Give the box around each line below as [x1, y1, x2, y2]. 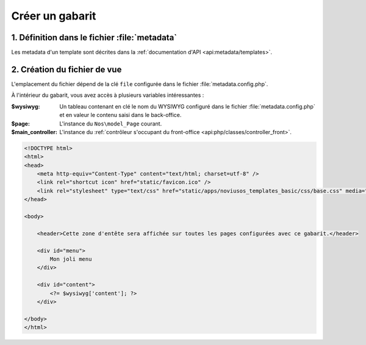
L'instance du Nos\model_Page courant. [59, 119, 162, 127]
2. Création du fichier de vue [11, 64, 122, 74]
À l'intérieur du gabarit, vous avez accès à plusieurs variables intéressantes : [11, 91, 204, 99]
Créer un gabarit [11, 9, 96, 23]
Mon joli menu [49, 255, 92, 262]
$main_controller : [11, 128, 58, 135]
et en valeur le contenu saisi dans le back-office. [59, 112, 182, 119]
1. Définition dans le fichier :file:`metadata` [11, 32, 178, 43]
